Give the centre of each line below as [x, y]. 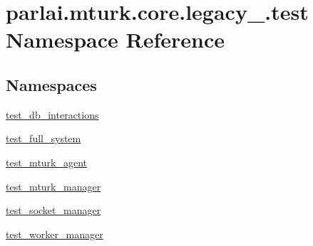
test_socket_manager [53, 210]
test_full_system [43, 138]
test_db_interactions [52, 114]
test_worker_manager [55, 234]
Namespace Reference [115, 39]
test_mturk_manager [53, 186]
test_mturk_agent [47, 162]
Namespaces [51, 84]
